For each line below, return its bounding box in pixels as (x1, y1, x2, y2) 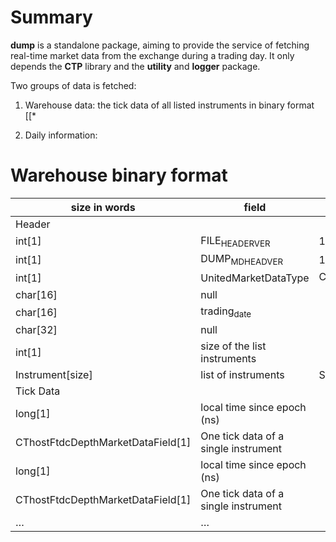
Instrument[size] (15, 367, 93, 381)
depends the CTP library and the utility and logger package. (10, 60, 261, 72)
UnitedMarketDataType (200, 271, 310, 285)
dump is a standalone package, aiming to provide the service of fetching (10, 39, 310, 51)
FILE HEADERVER (200, 233, 271, 250)
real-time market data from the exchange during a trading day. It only (10, 49, 295, 61)
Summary (10, 6, 93, 29)
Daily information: (24, 129, 98, 141)
